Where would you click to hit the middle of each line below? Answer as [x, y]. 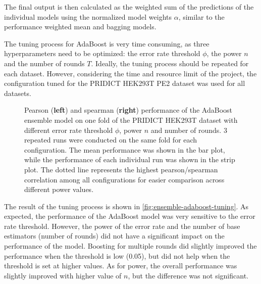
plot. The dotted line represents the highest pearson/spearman [121, 169]
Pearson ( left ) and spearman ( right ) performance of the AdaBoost [128, 110]
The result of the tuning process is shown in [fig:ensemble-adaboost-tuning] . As [126, 206]
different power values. [59, 189]
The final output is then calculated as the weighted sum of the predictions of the [129, 7]
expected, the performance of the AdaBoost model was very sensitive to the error [130, 216]
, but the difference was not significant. [188, 275]
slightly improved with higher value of [63, 275]
